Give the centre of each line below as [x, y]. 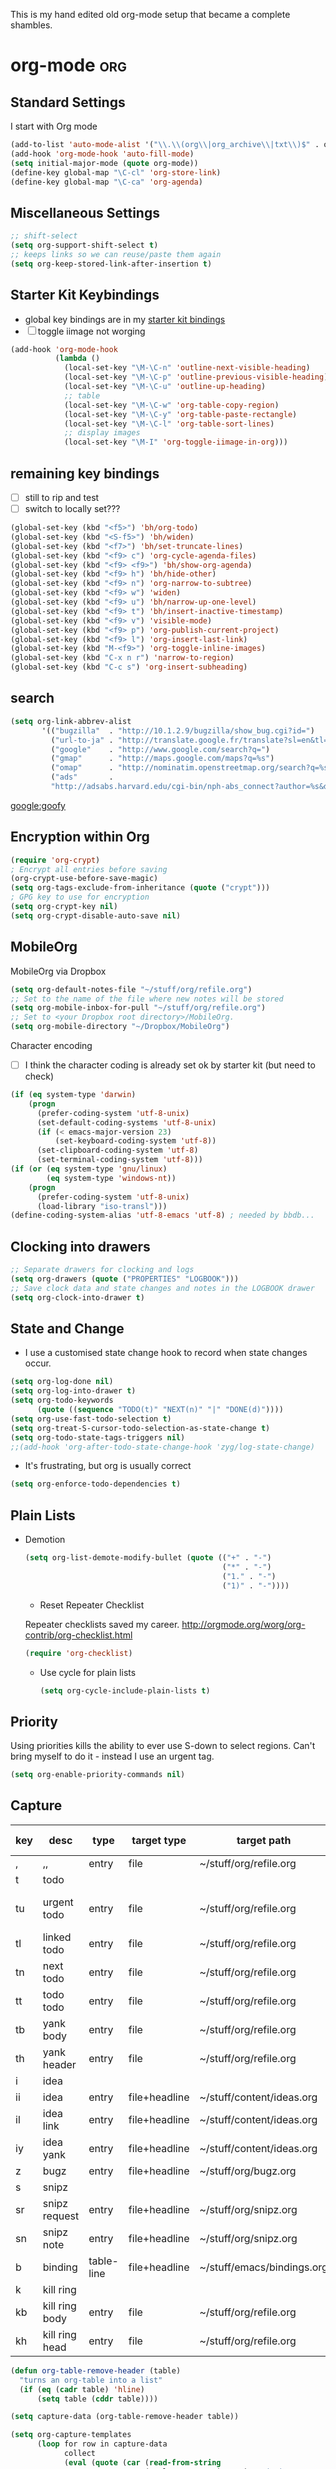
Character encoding [51, 1045]
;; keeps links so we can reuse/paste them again [116, 254]
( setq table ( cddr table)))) [97, 2399]
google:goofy [38, 805]
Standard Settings [68, 102]
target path [264, 1840]
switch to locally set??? [72, 508]
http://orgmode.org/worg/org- [243, 1624]
